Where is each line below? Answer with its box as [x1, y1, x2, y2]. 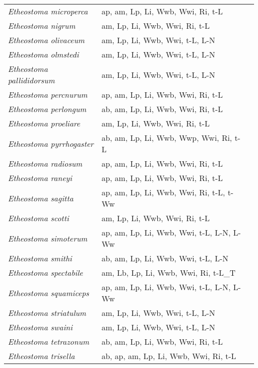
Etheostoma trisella [8, 350, 75, 362]
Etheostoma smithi [8, 252, 72, 264]
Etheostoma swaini [8, 321, 73, 333]
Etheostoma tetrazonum [8, 336, 89, 347]
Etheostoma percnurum [8, 89, 88, 100]
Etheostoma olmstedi [8, 49, 79, 60]
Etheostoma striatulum [8, 307, 86, 318]
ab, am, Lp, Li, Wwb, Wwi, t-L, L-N [101, 252, 229, 264]
